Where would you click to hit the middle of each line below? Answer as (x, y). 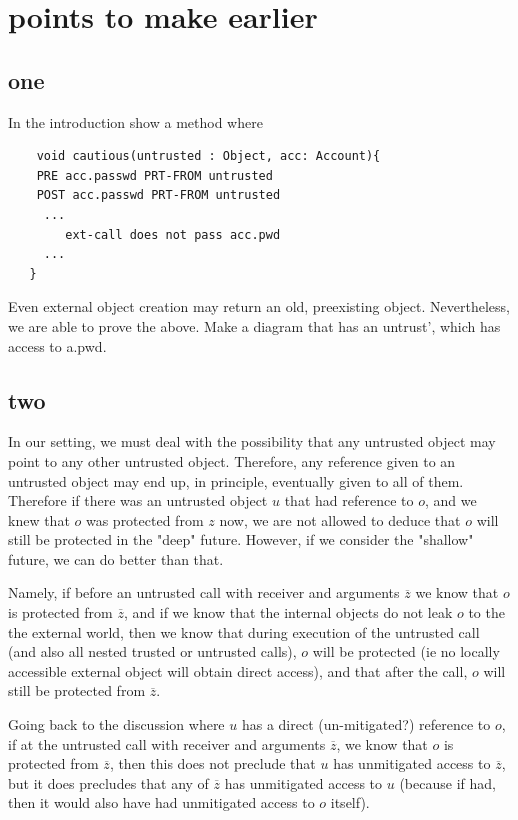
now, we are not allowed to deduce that (340, 519)
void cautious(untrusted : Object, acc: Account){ (208, 156)
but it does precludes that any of (108, 782)
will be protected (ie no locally (406, 651)
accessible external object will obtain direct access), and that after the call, (238, 670)
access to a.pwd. (57, 345)
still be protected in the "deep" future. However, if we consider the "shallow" (241, 539)
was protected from (144, 519)
